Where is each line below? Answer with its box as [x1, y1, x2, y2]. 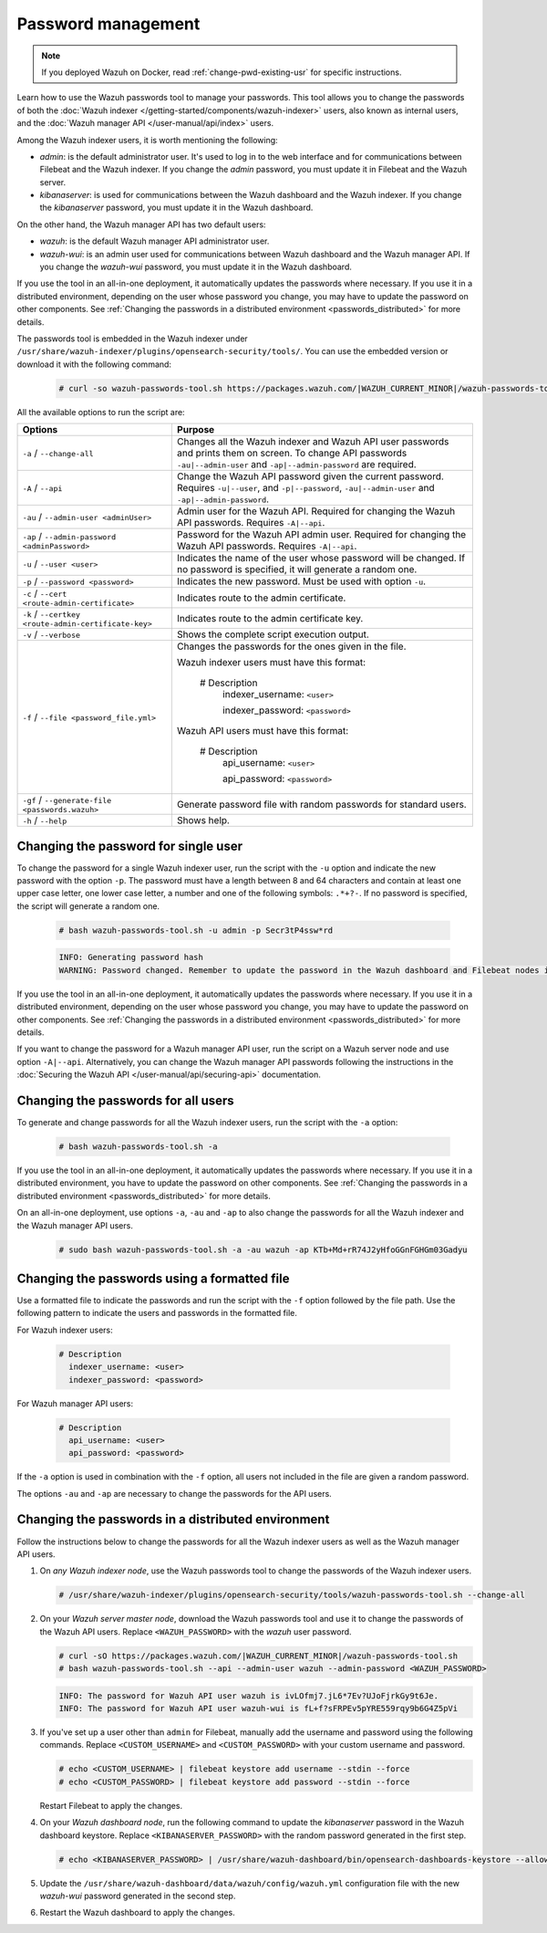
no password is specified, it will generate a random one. [176, 563, 418, 576]
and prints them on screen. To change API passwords [176, 447, 408, 460]
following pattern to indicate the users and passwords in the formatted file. [16, 1308, 298, 1319]
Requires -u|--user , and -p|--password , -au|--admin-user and [176, 482, 435, 495]
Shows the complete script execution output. [176, 628, 369, 641]
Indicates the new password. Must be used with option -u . [176, 575, 427, 588]
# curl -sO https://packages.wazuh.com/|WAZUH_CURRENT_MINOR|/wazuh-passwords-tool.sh [58, 1650, 459, 1661]
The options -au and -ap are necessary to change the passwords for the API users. [16, 1488, 332, 1499]
